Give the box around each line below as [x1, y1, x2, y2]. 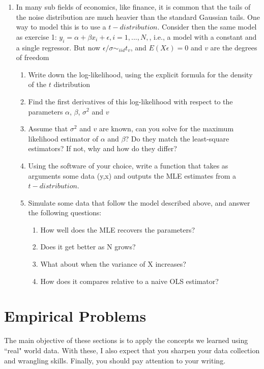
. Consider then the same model [157, 21, 257, 32]
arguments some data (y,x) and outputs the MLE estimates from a [28, 170, 236, 181]
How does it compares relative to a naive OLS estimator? [40, 275, 219, 286]
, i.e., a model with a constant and [149, 31, 257, 42]
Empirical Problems [4, 305, 146, 326]
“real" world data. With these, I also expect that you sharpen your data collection [4, 345, 260, 355]
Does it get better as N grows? [40, 241, 136, 252]
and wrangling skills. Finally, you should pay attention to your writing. [4, 355, 226, 365]
